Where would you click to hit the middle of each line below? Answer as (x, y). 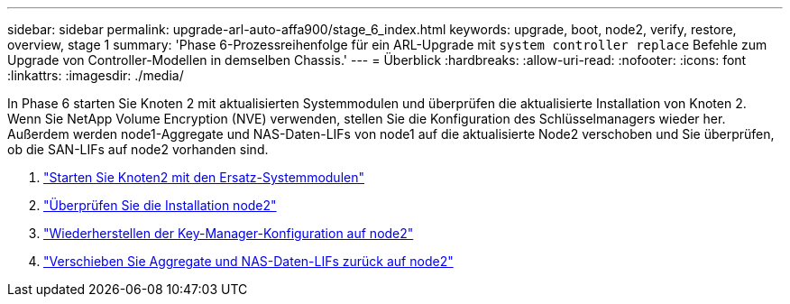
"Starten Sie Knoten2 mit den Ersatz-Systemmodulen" (204, 177)
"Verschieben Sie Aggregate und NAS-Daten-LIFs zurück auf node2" (248, 261)
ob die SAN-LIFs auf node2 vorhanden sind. (138, 149)
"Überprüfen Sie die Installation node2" (160, 205)
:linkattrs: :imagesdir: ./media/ (96, 75)
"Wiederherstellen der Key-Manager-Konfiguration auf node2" (229, 233)
